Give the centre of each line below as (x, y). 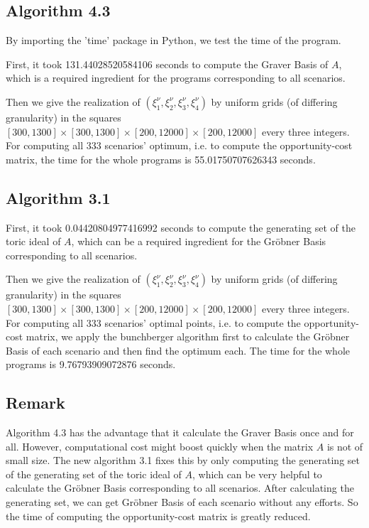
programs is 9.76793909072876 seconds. (91, 364)
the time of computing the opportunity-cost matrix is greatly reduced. (158, 516)
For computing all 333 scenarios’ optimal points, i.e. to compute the (153, 322)
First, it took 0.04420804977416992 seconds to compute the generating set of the (181, 227)
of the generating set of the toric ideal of (94, 474)
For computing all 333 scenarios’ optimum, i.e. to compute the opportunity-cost (179, 145)
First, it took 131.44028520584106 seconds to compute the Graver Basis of (167, 64)
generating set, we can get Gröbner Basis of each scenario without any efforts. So (182, 502)
